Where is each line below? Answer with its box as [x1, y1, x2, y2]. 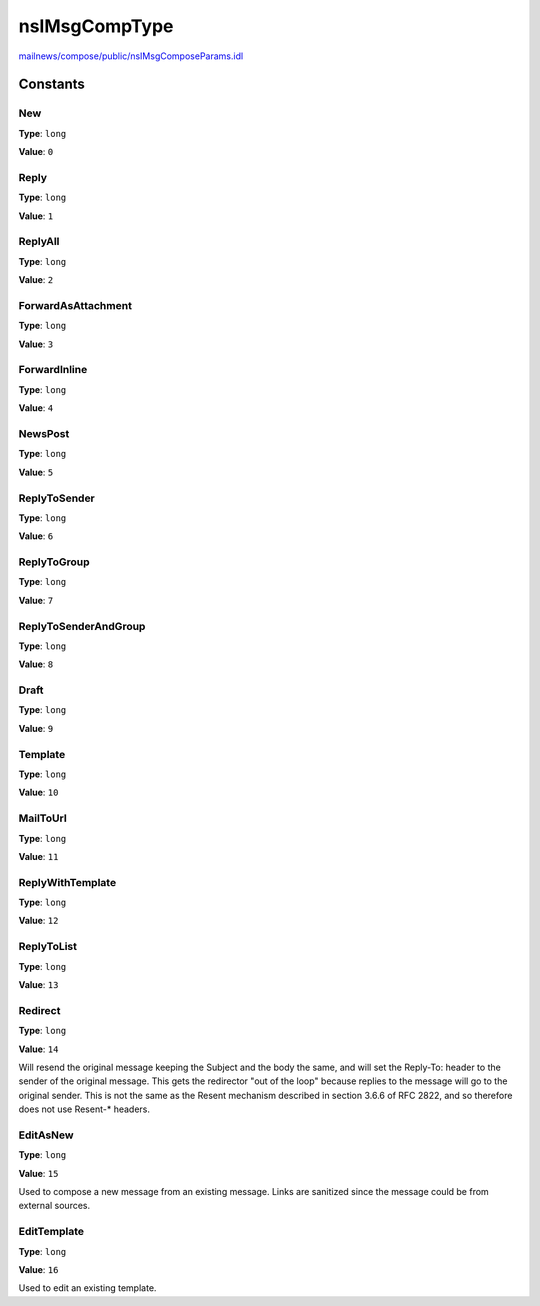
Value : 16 [18, 1263, 59, 1275]
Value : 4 [18, 402, 54, 414]
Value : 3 [18, 338, 54, 350]
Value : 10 [18, 786, 59, 799]
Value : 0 [18, 146, 54, 158]
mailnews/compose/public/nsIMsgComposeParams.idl [18, 50, 244, 62]
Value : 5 [18, 466, 54, 478]
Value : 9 [18, 722, 54, 734]
